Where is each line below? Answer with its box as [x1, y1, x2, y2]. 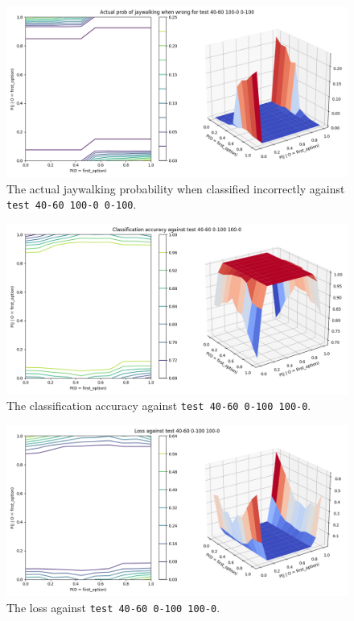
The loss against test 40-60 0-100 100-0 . [6, 598, 220, 615]
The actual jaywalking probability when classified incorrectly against [6, 180, 345, 197]
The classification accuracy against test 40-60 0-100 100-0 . [6, 397, 311, 414]
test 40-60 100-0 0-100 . [6, 196, 137, 213]
